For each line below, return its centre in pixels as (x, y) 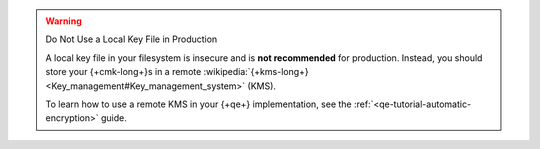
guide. (113, 118)
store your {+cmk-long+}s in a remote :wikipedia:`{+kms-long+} (177, 72)
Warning (63, 21)
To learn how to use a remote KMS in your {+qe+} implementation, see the (198, 104)
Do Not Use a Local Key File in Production (131, 39)
